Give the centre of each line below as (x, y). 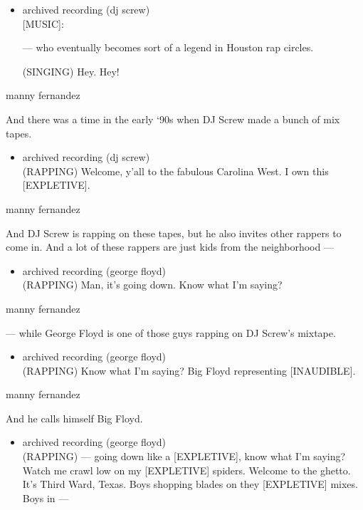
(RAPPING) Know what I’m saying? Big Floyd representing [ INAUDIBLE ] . (189, 370)
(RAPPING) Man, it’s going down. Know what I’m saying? (152, 285)
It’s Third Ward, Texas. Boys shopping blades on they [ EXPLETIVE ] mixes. (190, 484)
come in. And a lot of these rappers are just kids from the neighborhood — (170, 247)
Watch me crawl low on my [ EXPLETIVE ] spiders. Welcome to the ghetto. (186, 470)
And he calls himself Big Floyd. (74, 418)
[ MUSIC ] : (43, 23)
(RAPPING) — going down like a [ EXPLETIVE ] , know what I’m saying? (184, 456)
